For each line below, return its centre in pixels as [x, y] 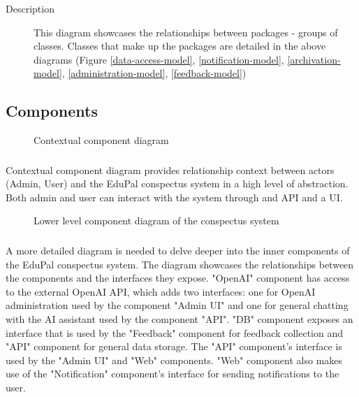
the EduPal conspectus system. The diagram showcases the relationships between [180, 264]
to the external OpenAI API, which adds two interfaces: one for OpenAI [161, 291]
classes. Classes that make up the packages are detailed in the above [180, 46]
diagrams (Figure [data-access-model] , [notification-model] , [159, 59]
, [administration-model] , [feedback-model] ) [154, 73]
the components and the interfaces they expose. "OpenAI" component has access [178, 278]
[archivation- [314, 59]
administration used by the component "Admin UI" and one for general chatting [177, 305]
